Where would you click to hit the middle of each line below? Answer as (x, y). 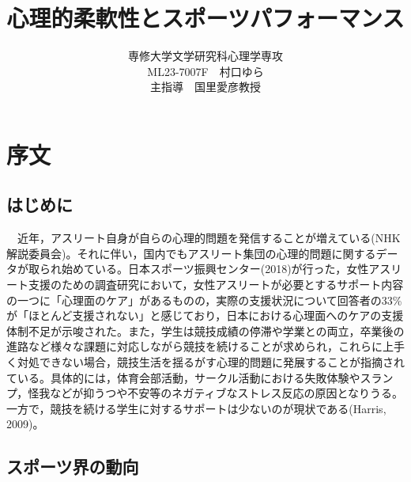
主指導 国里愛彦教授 (205, 87)
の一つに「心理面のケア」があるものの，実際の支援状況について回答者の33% (204, 300)
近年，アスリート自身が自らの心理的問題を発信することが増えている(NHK (209, 238)
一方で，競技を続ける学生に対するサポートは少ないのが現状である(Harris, (196, 408)
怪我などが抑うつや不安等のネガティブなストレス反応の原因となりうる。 (216, 393)
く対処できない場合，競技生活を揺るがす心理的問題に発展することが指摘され (205, 362)
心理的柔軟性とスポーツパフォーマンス (205, 18)
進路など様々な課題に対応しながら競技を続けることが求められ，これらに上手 (205, 346)
